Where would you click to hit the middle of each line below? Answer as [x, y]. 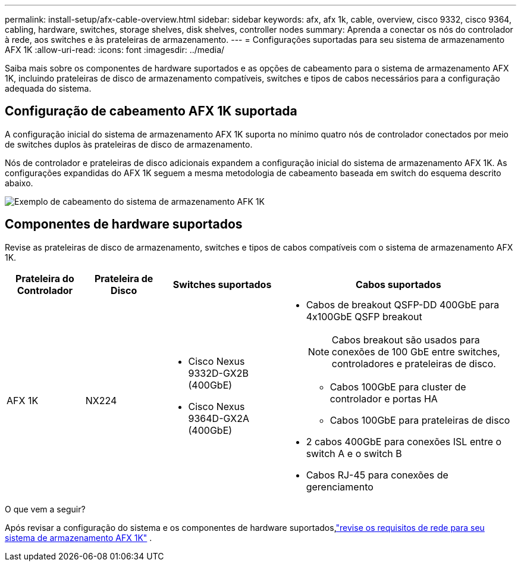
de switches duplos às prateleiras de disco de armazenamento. [129, 144]
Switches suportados [222, 284]
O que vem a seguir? [45, 509]
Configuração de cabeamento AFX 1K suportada [151, 111]
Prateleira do [45, 278]
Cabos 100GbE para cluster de [398, 387]
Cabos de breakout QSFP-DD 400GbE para [403, 304]
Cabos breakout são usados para [406, 340]
